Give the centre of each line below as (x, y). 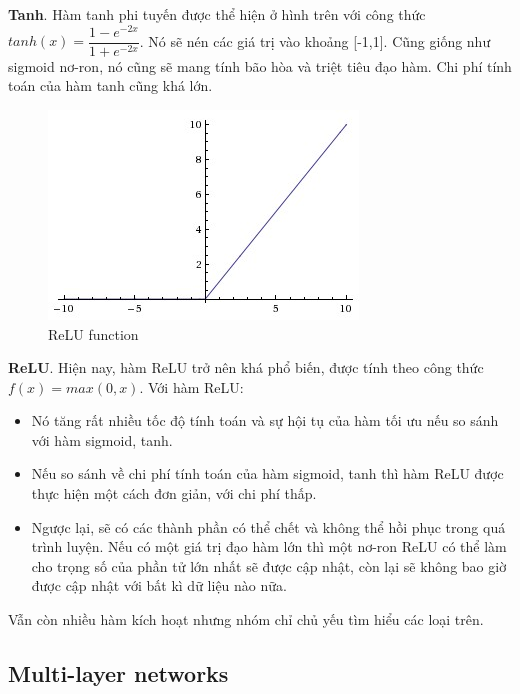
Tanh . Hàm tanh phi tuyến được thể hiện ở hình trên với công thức (217, 14)
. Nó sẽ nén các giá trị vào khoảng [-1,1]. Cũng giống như (315, 40)
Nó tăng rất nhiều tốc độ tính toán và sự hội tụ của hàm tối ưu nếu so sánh (265, 420)
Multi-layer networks (118, 673)
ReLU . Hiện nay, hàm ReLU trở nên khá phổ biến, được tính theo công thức (246, 367)
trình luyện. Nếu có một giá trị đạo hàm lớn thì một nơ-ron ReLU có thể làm (269, 546)
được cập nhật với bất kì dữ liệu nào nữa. (159, 585)
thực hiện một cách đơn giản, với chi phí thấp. (174, 493)
